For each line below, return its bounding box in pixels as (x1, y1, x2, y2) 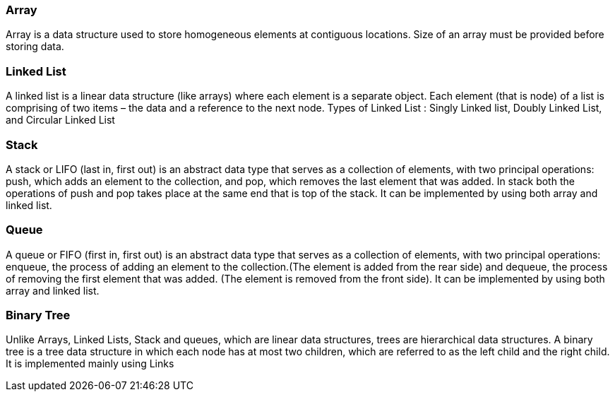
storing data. (6, 40, 64, 53)
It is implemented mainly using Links (6, 357, 174, 370)
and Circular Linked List (6, 114, 115, 126)
